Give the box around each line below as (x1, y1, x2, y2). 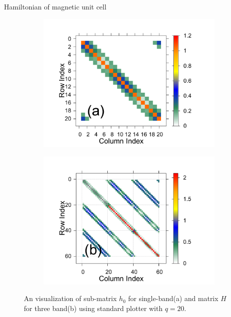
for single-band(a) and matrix (128, 293, 219, 304)
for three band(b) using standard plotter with (24, 303, 163, 313)
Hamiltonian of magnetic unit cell (4, 1, 107, 11)
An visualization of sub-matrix (24, 293, 117, 304)
